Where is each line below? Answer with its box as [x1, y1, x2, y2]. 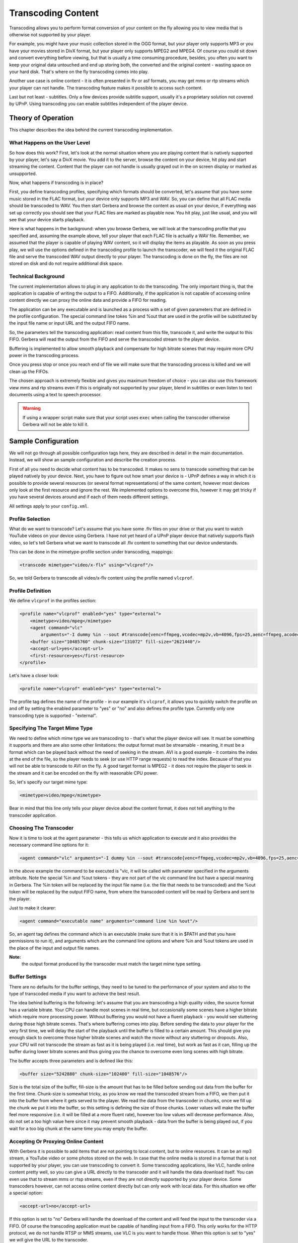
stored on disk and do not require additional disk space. [9, 261, 124, 266]
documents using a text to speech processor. [9, 391, 102, 397]
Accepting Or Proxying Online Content [9, 1138, 104, 1145]
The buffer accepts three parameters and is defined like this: [9, 1058, 134, 1064]
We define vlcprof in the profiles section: [9, 598, 97, 604]
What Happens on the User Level [9, 139, 90, 146]
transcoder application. [9, 812, 57, 818]
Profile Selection [9, 515, 50, 522]
